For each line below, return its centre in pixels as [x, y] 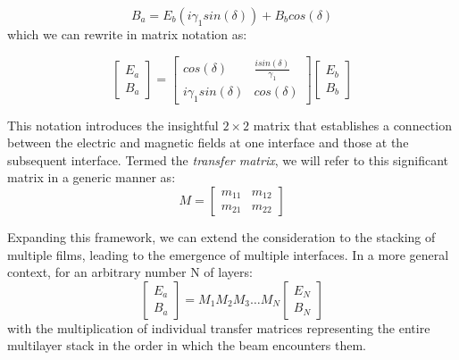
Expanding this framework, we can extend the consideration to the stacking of [221, 237]
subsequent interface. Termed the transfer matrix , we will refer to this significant [228, 159]
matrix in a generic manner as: [92, 177]
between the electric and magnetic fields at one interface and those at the [208, 142]
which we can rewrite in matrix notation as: [127, 34]
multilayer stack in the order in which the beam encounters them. [187, 345]
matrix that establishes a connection [352, 125]
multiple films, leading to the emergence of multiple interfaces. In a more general [228, 254]
